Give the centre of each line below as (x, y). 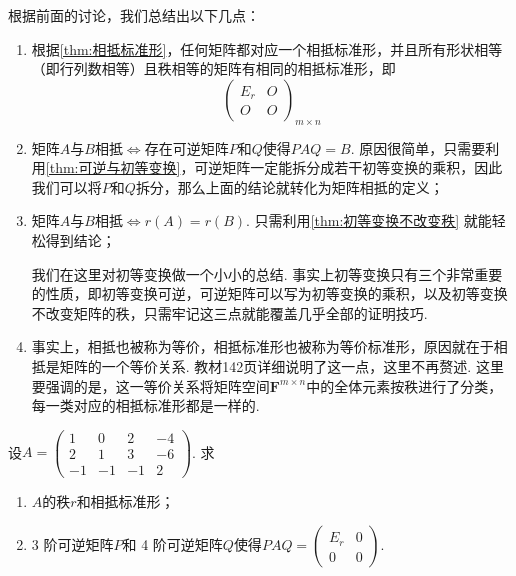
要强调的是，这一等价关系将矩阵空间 (150, 385)
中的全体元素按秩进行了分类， (404, 385)
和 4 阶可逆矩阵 (172, 544)
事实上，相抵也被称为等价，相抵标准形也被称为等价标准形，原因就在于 (262, 346)
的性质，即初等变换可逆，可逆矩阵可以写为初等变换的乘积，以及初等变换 (269, 293)
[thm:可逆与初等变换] (113, 167)
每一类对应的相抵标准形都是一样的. (145, 405)
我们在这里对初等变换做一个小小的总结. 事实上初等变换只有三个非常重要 (267, 273)
